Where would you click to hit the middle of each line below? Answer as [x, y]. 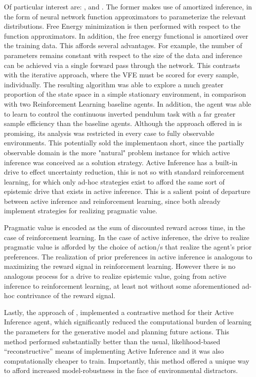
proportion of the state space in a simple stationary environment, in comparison [125, 94]
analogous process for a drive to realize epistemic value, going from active [115, 276]
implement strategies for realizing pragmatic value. [81, 211]
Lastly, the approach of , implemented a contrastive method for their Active [119, 312]
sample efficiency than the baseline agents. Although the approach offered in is [123, 123]
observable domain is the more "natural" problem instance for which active [117, 152]
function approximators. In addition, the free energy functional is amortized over [126, 35]
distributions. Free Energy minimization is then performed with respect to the [122, 26]
